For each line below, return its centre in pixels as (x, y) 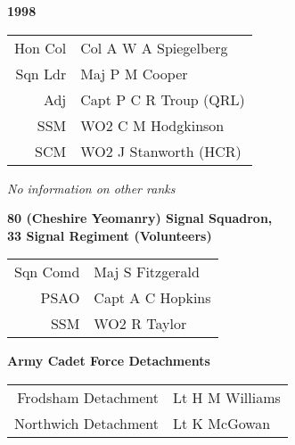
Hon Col (41, 47)
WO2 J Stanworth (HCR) (161, 151)
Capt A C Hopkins (152, 298)
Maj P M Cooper (134, 73)
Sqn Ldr (41, 73)
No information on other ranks (91, 188)
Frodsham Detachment (88, 397)
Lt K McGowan (222, 423)
